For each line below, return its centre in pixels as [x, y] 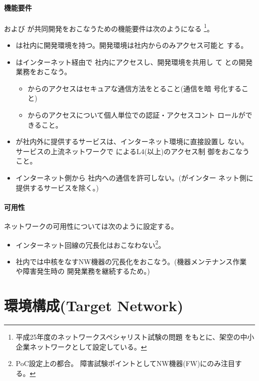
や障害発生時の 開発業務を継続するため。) [83, 271]
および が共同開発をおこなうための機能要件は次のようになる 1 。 [109, 27]
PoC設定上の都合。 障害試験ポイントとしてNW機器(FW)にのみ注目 [125, 363]
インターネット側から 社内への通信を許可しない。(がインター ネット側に [134, 177]
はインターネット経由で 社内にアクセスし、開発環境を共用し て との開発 [134, 62]
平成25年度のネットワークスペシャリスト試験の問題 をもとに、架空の [128, 337]
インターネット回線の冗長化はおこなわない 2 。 [90, 244]
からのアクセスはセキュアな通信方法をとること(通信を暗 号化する [134, 88]
